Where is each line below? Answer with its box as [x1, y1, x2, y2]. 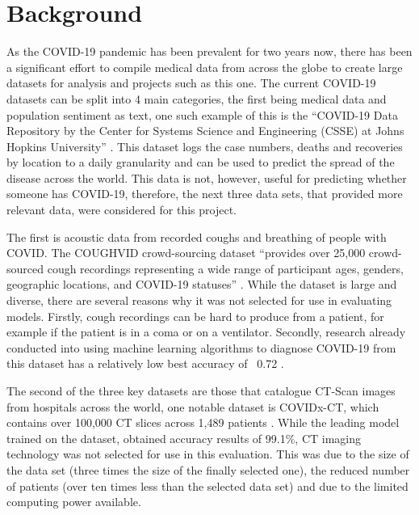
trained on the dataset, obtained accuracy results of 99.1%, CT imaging [6, 429, 362, 446]
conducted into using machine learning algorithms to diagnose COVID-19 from [6, 339, 396, 356]
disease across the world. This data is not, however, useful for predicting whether [6, 169, 407, 186]
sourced [6, 260, 44, 276]
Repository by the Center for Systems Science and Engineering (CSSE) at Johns [6, 122, 404, 139]
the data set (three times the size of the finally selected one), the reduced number [6, 461, 410, 478]
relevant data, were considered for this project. [6, 201, 237, 218]
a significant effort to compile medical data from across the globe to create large [6, 58, 403, 75]
